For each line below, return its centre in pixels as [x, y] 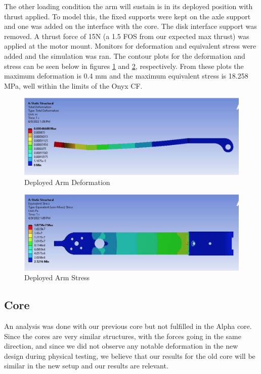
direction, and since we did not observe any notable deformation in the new [121, 346]
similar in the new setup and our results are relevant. [86, 366]
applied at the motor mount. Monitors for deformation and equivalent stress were [130, 46]
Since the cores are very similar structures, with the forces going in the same [123, 336]
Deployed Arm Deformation [67, 182]
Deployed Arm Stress [57, 277]
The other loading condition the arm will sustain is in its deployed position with [128, 6]
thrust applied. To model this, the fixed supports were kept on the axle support [127, 16]
